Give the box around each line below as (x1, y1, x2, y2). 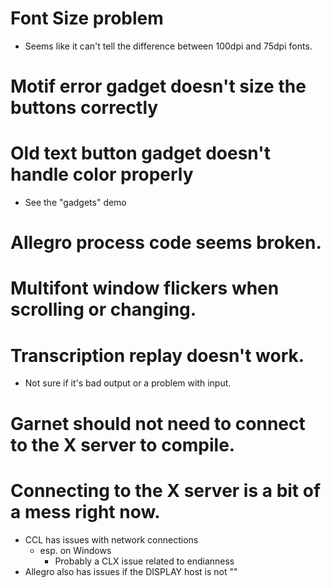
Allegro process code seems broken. (10, 232, 322, 254)
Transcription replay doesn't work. (10, 344, 305, 367)
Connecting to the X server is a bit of (10, 479, 322, 502)
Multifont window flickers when (10, 277, 280, 300)
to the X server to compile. (10, 433, 236, 456)
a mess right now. (10, 500, 161, 523)
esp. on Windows (39, 544, 112, 556)
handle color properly (10, 163, 194, 186)
